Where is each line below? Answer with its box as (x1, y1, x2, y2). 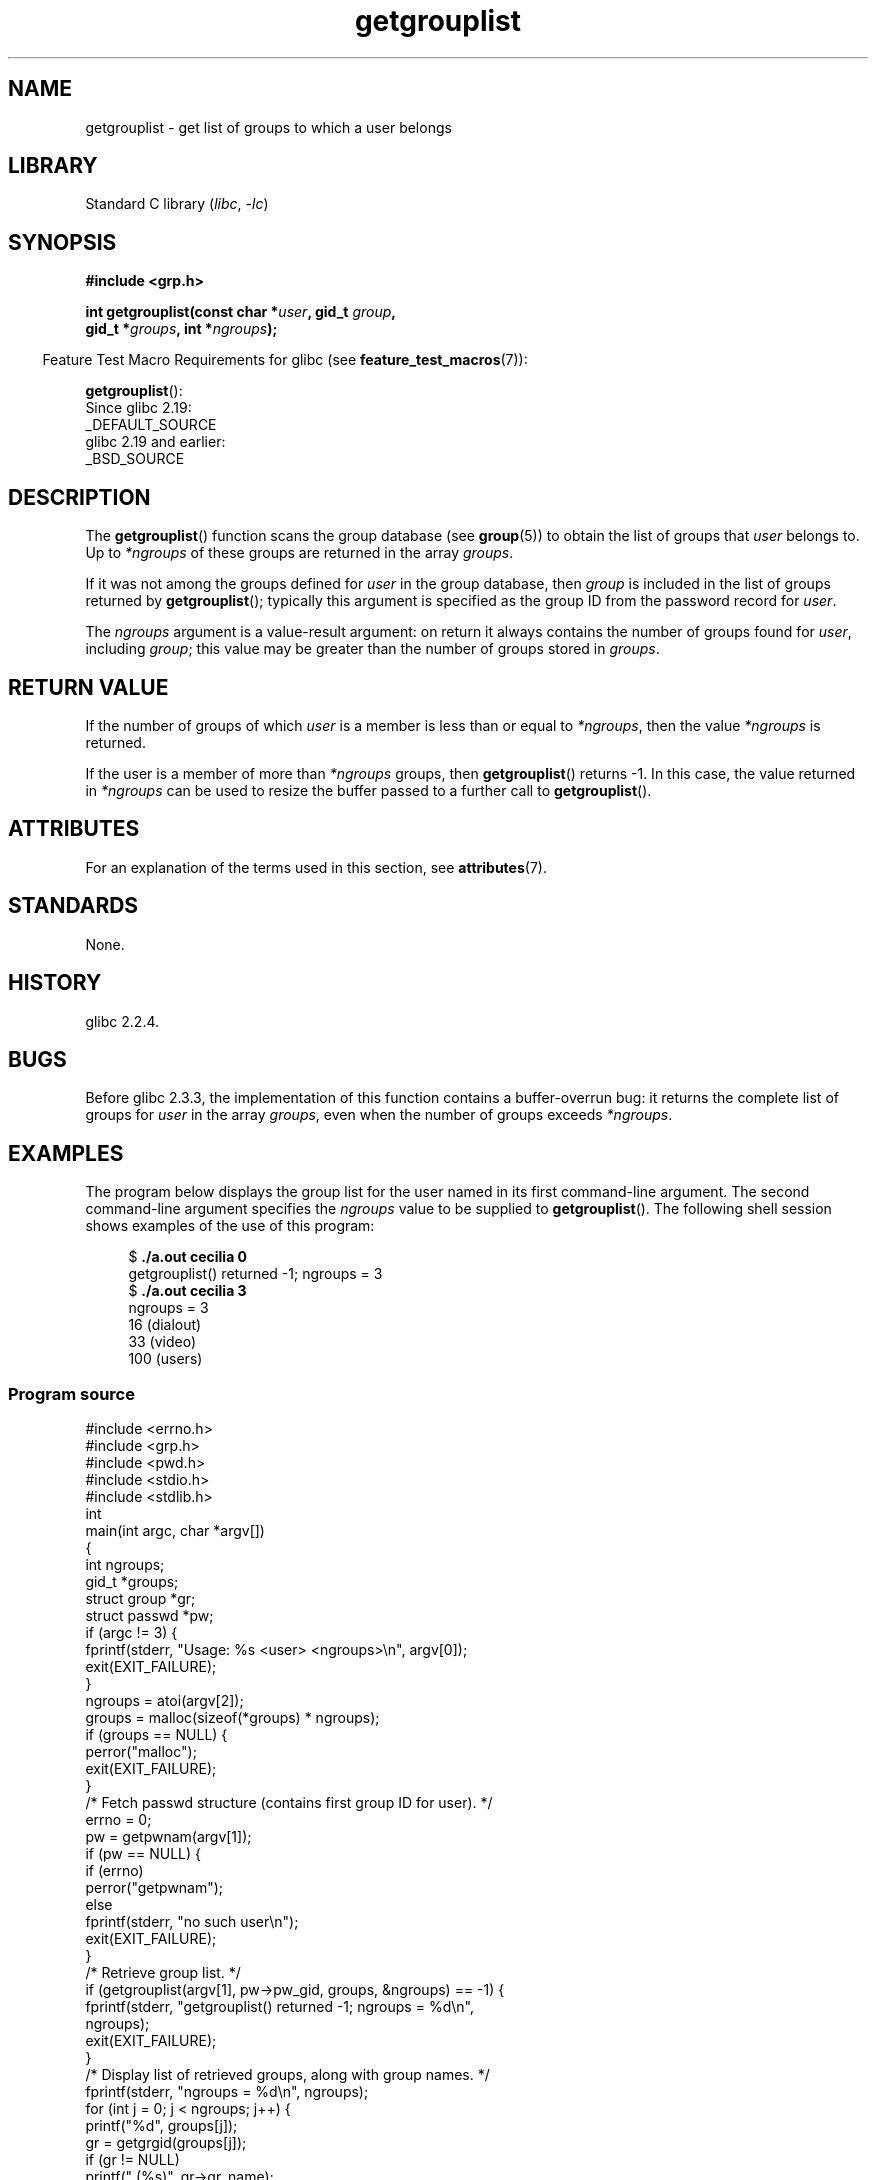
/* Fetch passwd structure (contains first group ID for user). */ (85, 1793, 493, 1811)
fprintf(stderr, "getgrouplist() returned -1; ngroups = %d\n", (85, 1997, 474, 2015)
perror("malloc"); (85, 1742, 197, 1760)
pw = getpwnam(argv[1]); (85, 1827, 252, 1845)
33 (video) (128, 1333, 197, 1351)
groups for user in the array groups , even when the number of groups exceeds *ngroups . (85, 1106, 673, 1124)
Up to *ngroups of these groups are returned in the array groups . (85, 544, 514, 562)
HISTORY (8, 970, 102, 996)
